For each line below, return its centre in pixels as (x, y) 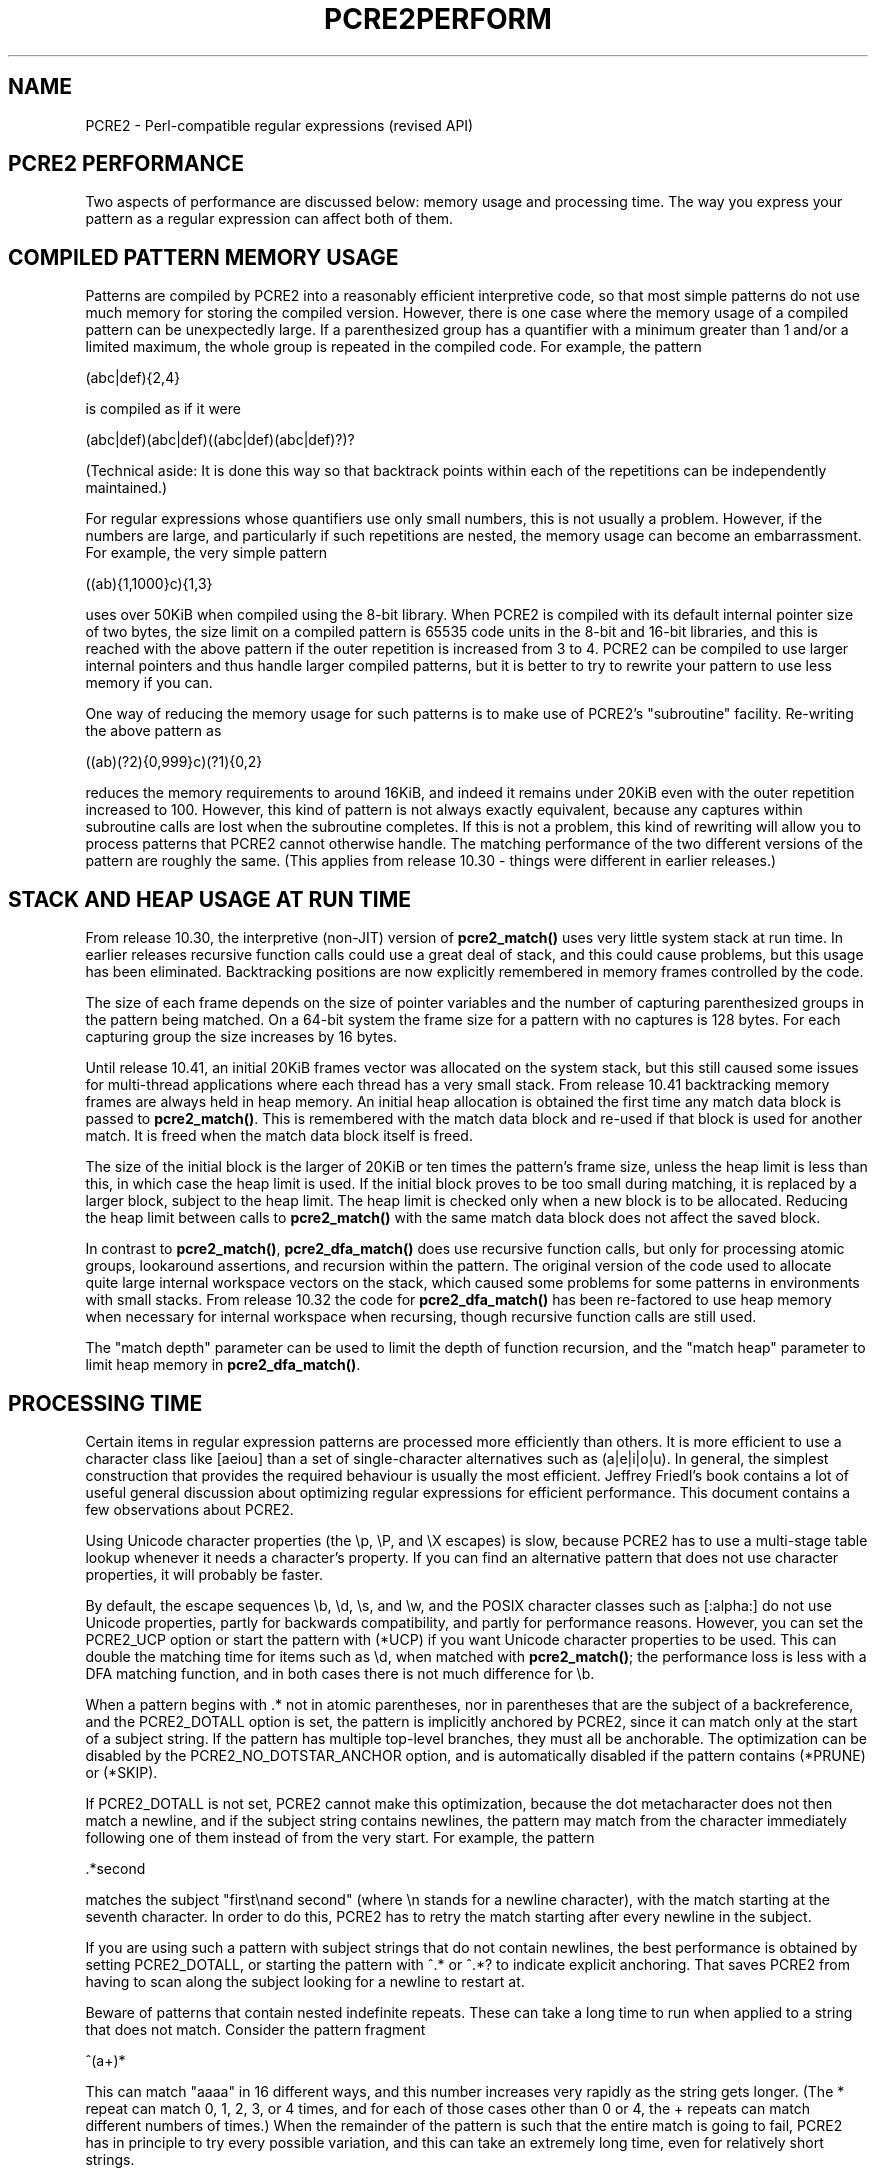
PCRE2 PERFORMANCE (126, 164)
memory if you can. (149, 683)
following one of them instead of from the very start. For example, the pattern (340, 1837)
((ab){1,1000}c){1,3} (149, 584)
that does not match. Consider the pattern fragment (255, 2029)
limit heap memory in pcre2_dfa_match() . (223, 1365)
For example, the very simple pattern (206, 553)
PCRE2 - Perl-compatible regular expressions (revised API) (279, 125)
